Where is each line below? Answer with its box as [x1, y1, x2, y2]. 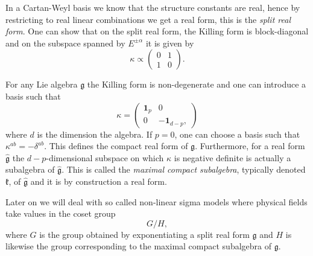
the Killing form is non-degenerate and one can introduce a [87, 78, 306, 91]
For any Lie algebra [5, 78, 78, 91]
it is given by [145, 36, 194, 49]
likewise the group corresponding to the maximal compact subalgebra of [5, 240, 271, 252]
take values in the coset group [5, 207, 116, 220]
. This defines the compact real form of [44, 139, 188, 152]
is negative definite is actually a [174, 151, 291, 164]
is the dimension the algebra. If [37, 127, 153, 140]
